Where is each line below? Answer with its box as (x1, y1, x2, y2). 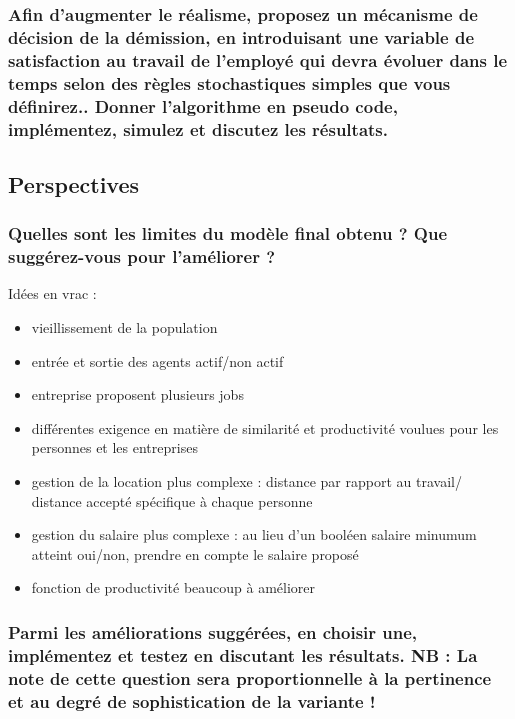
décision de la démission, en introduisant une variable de (8, 24, 475, 49)
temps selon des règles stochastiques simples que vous (8, 70, 451, 95)
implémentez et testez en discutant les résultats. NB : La (8, 642, 478, 667)
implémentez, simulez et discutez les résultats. (8, 116, 388, 141)
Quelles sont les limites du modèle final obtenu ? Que (8, 221, 448, 246)
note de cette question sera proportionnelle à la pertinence (8, 665, 492, 690)
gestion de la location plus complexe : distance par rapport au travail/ (31, 470, 462, 491)
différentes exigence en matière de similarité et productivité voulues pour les (31, 417, 499, 438)
